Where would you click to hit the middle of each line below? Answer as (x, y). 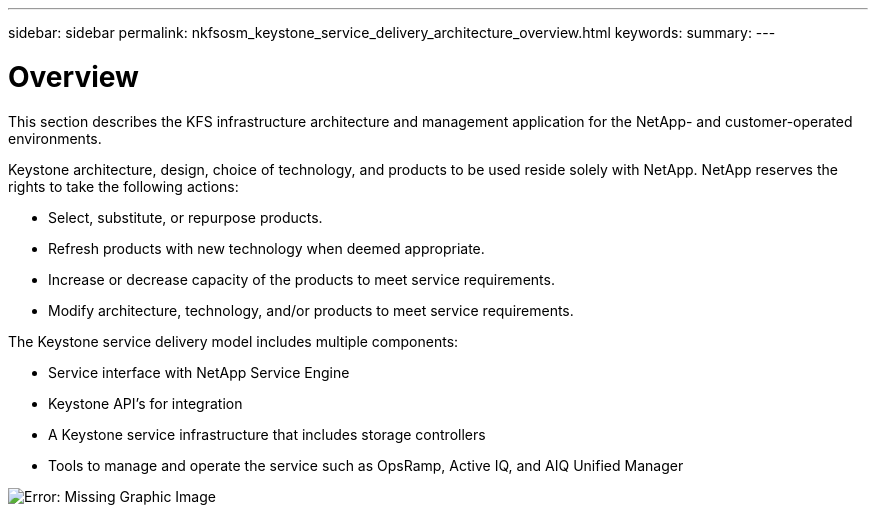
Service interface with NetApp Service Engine (199, 372)
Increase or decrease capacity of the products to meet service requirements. (301, 279)
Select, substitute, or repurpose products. (185, 217)
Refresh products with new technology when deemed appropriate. (266, 248)
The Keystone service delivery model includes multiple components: (233, 341)
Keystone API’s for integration (145, 403)
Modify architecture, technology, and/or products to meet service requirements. (311, 310)
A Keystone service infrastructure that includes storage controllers (267, 434)
